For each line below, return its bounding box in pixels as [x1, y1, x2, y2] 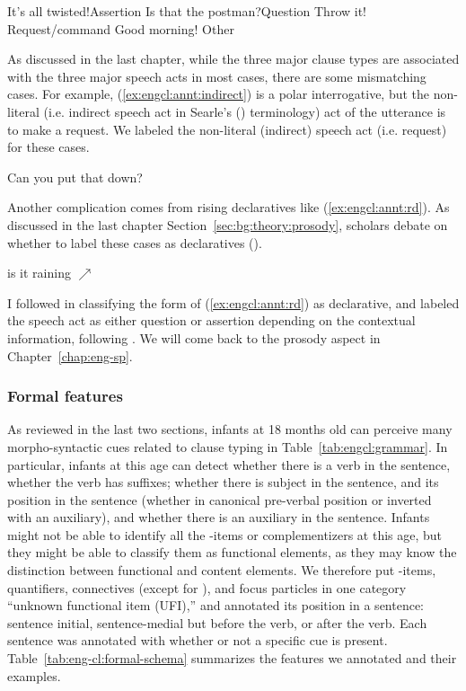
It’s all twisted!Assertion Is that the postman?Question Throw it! [7, 2, 367, 20]
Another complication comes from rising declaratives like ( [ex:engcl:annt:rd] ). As [7, 198, 450, 217]
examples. [7, 666, 61, 685]
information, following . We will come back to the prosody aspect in [7, 328, 381, 347]
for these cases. [7, 137, 90, 156]
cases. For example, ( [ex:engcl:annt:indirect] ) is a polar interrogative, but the [7, 84, 430, 103]
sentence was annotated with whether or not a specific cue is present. [7, 631, 388, 650]
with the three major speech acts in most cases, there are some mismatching [7, 66, 426, 85]
